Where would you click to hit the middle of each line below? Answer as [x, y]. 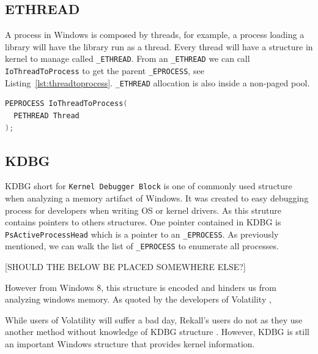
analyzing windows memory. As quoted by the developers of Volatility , [138, 299]
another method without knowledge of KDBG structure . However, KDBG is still [157, 332]
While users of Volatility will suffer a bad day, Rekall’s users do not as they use [154, 319]
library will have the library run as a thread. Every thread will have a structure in [159, 46]
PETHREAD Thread [46, 115]
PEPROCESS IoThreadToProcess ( [66, 104]
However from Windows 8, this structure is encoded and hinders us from [141, 287]
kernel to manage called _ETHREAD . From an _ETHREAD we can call [128, 58]
